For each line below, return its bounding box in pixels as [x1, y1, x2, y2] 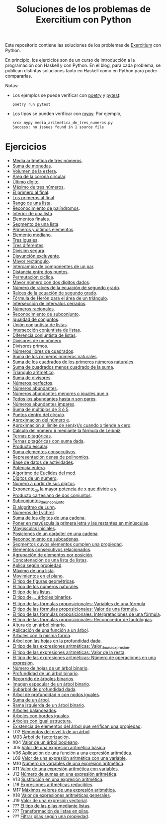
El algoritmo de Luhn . [12, 504, 56, 510]
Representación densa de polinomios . [12, 454, 90, 460]
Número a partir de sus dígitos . [12, 481, 76, 487]
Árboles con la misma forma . [12, 632, 72, 638]
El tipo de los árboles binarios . [12, 594, 72, 601]
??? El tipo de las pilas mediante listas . [12, 803, 91, 809]
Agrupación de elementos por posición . [12, 551, 93, 557]
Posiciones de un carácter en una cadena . [12, 531, 99, 537]
